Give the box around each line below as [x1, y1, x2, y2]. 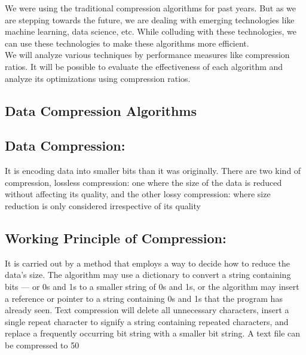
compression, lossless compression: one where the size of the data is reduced [5, 176, 282, 188]
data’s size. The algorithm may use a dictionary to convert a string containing [5, 268, 291, 281]
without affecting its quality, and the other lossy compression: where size [5, 188, 271, 200]
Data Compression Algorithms [5, 101, 197, 120]
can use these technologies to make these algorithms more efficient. [5, 36, 249, 49]
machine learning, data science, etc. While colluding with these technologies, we [5, 25, 296, 38]
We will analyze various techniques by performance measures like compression [5, 48, 290, 61]
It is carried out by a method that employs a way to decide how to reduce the [5, 256, 290, 269]
